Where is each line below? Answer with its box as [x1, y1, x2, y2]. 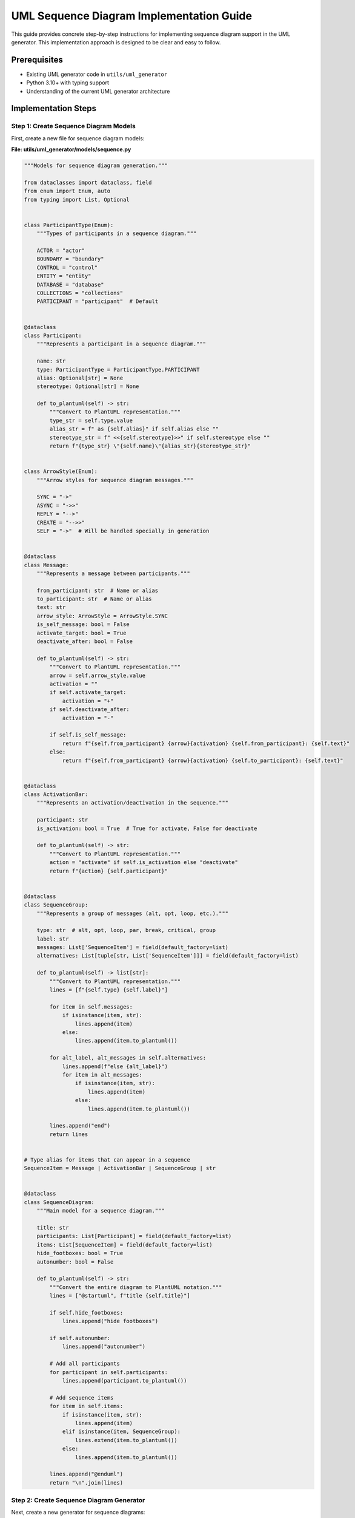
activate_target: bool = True [36, 629, 127, 636]
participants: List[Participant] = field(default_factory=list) [36, 1233, 232, 1240]
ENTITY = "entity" [36, 273, 91, 279]
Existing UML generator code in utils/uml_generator [26, 70, 168, 78]
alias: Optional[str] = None [36, 374, 124, 381]
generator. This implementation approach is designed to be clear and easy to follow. [11, 38, 221, 46]
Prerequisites [11, 55, 63, 65]
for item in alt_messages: [62, 1071, 142, 1078]
